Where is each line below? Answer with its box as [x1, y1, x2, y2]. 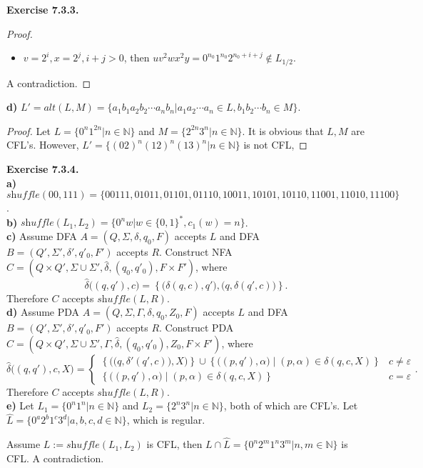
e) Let [6, 398, 34, 413]
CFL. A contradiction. [6, 450, 104, 465]
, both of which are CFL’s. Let [223, 398, 358, 413]
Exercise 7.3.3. [6, 2, 79, 16]
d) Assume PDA [6, 304, 80, 319]
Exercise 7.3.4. [6, 161, 79, 176]
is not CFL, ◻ [243, 137, 307, 152]
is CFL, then [146, 437, 203, 452]
